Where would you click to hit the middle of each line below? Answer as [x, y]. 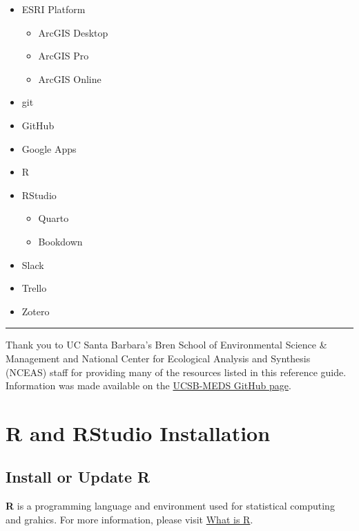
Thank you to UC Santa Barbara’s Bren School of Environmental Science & [166, 345]
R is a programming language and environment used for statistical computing [170, 506]
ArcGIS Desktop [73, 32]
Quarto [54, 218]
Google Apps [49, 148]
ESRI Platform [54, 9]
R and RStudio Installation [138, 432]
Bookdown [60, 241]
